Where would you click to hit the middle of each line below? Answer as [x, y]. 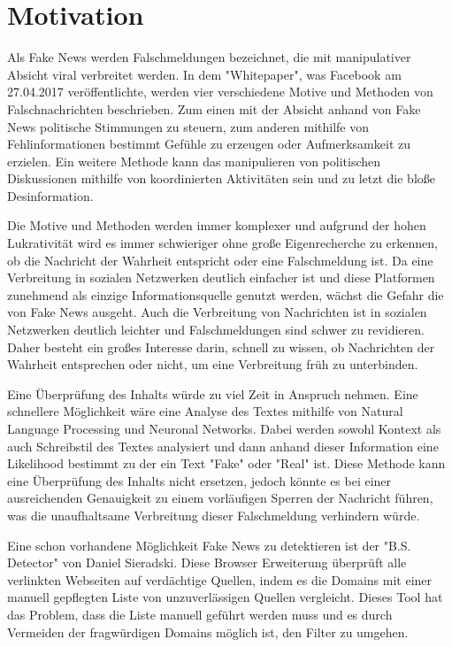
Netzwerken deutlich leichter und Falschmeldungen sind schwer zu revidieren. [216, 330]
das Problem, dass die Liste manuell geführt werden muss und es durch [200, 614]
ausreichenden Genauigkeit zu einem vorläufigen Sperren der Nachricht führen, [220, 498]
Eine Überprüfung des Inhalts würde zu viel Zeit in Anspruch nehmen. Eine [213, 393]
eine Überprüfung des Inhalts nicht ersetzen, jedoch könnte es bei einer [199, 480]
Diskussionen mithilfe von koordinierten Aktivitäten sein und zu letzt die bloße [222, 178]
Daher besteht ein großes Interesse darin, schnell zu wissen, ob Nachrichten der [221, 347]
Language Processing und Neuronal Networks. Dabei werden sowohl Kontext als [224, 428]
